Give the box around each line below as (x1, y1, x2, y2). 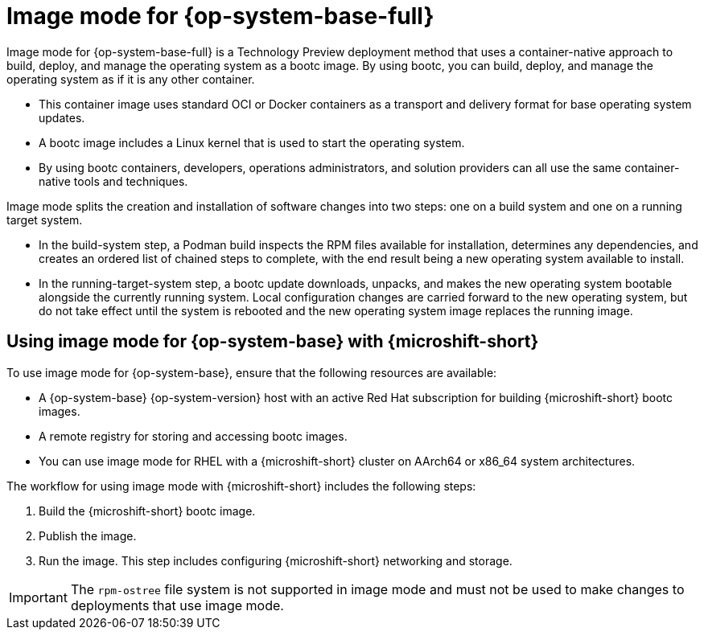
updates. (39, 110, 85, 125)
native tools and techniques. (39, 174, 188, 188)
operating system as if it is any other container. (6, 72, 255, 86)
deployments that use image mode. (70, 597, 284, 613)
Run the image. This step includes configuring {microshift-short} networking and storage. (39, 553, 513, 568)
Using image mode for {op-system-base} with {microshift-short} (6, 331, 539, 352)
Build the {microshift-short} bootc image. (39, 503, 256, 518)
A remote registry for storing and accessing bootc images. (39, 429, 348, 443)
